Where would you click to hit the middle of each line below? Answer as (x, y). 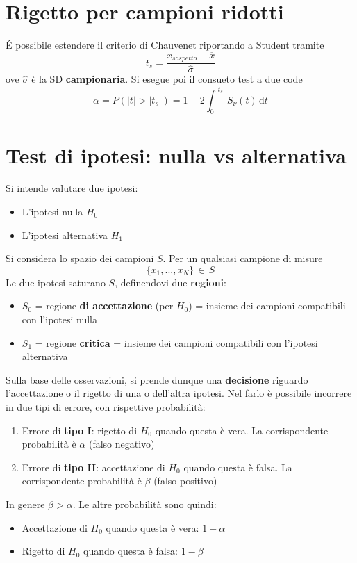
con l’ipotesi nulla (60, 319)
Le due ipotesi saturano (56, 282)
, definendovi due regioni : (171, 282)
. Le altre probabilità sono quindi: (144, 504)
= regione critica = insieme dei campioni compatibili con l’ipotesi (176, 342)
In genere (25, 504)
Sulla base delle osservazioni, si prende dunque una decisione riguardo (157, 379)
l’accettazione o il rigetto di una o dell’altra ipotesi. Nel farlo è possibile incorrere (179, 393)
